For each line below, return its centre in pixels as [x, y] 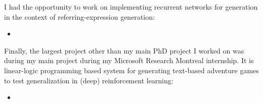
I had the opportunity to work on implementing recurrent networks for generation [131, 7]
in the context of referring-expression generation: [79, 16]
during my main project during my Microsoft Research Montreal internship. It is [129, 60]
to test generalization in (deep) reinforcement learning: [89, 80]
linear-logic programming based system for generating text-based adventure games [131, 70]
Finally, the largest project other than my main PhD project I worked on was [124, 50]
